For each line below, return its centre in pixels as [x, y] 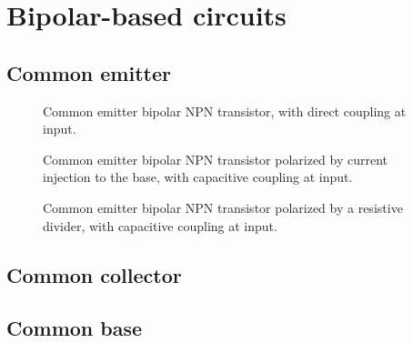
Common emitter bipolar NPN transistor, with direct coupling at [225, 111]
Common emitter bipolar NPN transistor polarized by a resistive [223, 207]
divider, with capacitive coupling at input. [160, 225]
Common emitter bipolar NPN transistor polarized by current [216, 159]
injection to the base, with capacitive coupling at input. [198, 177]
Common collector [94, 274]
